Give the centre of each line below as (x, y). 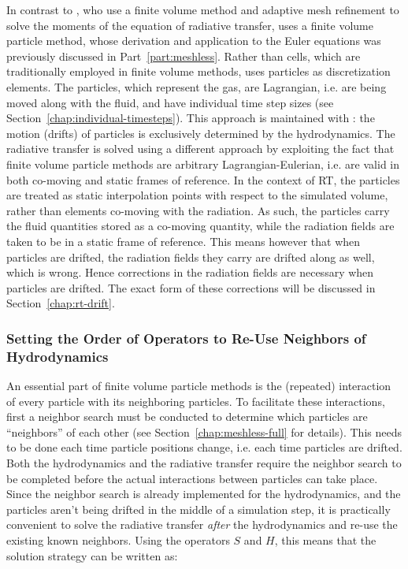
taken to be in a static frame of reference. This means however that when (184, 241)
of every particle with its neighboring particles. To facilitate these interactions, (196, 401)
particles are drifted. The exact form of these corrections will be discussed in (191, 287)
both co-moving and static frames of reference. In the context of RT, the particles (203, 179)
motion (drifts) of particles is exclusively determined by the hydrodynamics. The (201, 133)
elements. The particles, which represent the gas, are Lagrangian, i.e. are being (197, 86)
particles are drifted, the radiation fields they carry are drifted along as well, (191, 257)
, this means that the (325, 539)
